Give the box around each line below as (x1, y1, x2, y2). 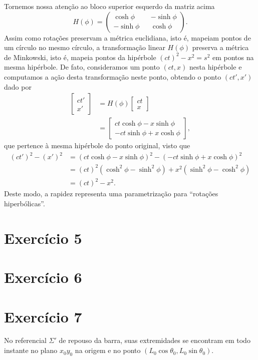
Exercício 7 (4, 306, 82, 326)
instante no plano (4, 345, 58, 355)
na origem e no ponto (75, 345, 141, 355)
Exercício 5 (4, 227, 82, 248)
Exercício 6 (4, 267, 82, 287)
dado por (4, 81, 32, 92)
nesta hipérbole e (189, 62, 242, 72)
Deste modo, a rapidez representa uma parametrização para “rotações (4, 188, 218, 199)
